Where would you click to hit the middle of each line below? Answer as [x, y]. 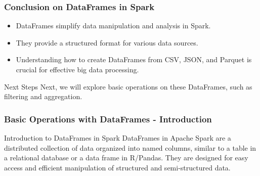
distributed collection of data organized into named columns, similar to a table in [130, 147]
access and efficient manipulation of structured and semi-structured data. [117, 167]
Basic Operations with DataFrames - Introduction [108, 119]
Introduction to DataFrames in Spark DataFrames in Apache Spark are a [118, 138]
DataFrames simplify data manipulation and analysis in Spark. [113, 26]
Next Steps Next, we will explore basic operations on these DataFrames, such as [128, 86]
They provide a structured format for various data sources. [107, 42]
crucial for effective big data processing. [77, 69]
